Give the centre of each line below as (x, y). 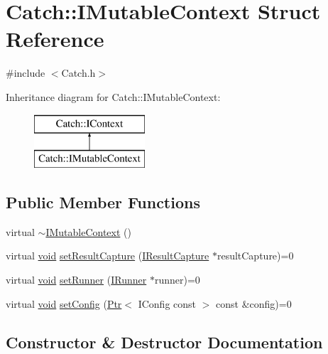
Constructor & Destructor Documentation (164, 342)
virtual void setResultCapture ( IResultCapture (108, 256)
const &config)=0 (254, 303)
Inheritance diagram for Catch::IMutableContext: (113, 96)
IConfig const (167, 303)
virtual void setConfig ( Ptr (64, 303)
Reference (55, 39)
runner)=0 (177, 280)
